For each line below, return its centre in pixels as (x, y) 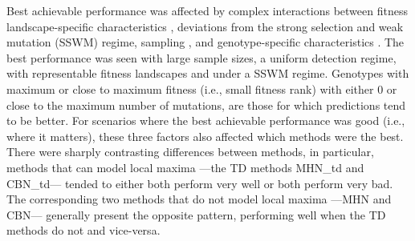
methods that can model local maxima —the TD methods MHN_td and (185, 167)
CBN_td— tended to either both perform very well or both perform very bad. (200, 183)
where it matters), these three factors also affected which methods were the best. (205, 136)
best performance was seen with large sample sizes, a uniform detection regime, (201, 57)
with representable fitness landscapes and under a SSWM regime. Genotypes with (208, 73)
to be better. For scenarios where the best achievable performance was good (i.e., (206, 120)
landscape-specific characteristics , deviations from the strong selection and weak (205, 26)
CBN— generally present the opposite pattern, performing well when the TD (196, 214)
